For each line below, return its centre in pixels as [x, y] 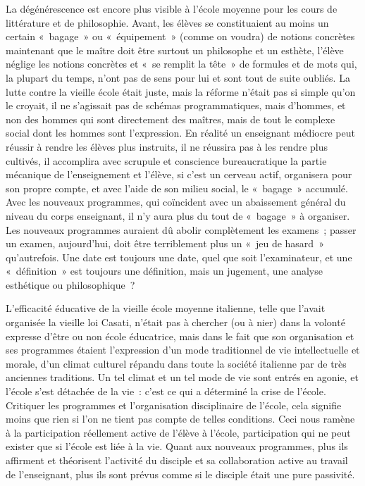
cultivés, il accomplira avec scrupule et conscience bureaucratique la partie [166, 160]
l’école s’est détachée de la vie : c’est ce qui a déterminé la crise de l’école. [166, 391]
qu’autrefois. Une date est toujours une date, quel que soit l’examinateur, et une [179, 257]
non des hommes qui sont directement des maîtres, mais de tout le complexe [171, 119]
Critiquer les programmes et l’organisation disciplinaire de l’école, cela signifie [174, 405]
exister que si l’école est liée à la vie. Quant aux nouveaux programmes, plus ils [177, 446]
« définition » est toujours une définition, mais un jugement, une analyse [164, 271]
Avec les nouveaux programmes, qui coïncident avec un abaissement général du [176, 202]
